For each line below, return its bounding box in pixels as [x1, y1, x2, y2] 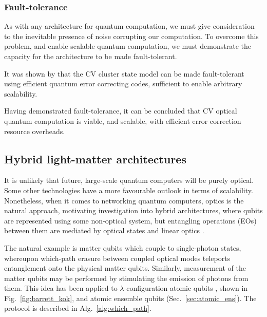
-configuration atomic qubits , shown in [124, 283, 248, 293]
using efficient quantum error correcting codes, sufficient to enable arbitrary [4, 78, 242, 89]
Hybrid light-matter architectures [4, 151, 186, 166]
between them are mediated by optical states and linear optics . [4, 225, 204, 236]
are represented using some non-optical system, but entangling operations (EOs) [4, 215, 257, 226]
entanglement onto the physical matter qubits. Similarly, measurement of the [4, 263, 246, 273]
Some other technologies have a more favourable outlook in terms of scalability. [4, 184, 253, 195]
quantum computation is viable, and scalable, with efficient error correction [4, 115, 241, 126]
